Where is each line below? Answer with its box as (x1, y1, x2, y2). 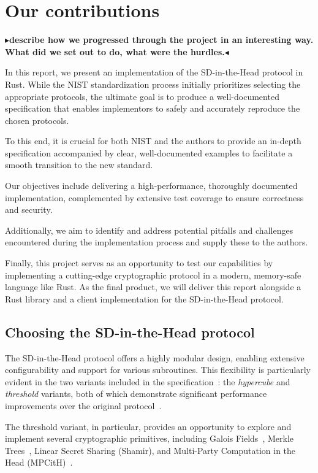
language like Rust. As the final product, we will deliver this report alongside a (5, 280, 301, 293)
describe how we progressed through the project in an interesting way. (9, 33, 314, 46)
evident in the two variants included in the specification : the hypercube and (5, 375, 290, 388)
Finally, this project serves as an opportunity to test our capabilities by (5, 256, 273, 269)
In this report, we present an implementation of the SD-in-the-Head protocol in (5, 66, 303, 79)
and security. (5, 203, 53, 216)
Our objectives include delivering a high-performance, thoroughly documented (5, 179, 298, 192)
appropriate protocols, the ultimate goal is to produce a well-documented (5, 90, 279, 102)
